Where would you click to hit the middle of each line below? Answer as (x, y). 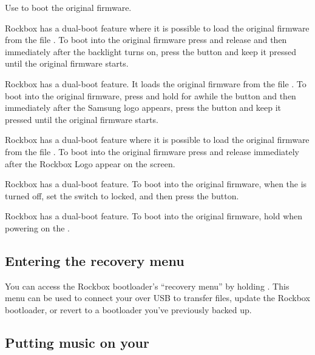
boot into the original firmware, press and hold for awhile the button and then (151, 95)
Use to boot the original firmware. (68, 7)
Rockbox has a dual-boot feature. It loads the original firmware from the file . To (156, 83)
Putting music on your (77, 342)
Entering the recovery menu (95, 260)
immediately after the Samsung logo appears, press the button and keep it (143, 108)
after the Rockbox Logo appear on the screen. (90, 163)
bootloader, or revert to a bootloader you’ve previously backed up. (128, 309)
